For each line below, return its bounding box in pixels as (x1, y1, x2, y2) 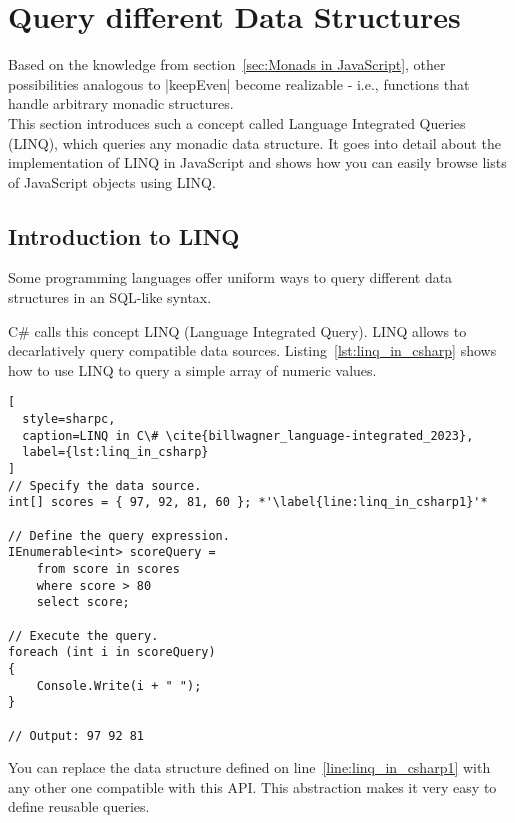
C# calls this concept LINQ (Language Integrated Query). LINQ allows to (8, 320, 467, 341)
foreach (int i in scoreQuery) (8, 645, 216, 660)
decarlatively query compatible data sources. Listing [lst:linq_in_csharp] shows (8, 340, 497, 361)
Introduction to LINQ (8, 220, 240, 251)
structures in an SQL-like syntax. (8, 287, 212, 308)
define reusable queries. (8, 796, 150, 817)
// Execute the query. (8, 628, 159, 643)
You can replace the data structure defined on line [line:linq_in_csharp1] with (8, 757, 491, 778)
